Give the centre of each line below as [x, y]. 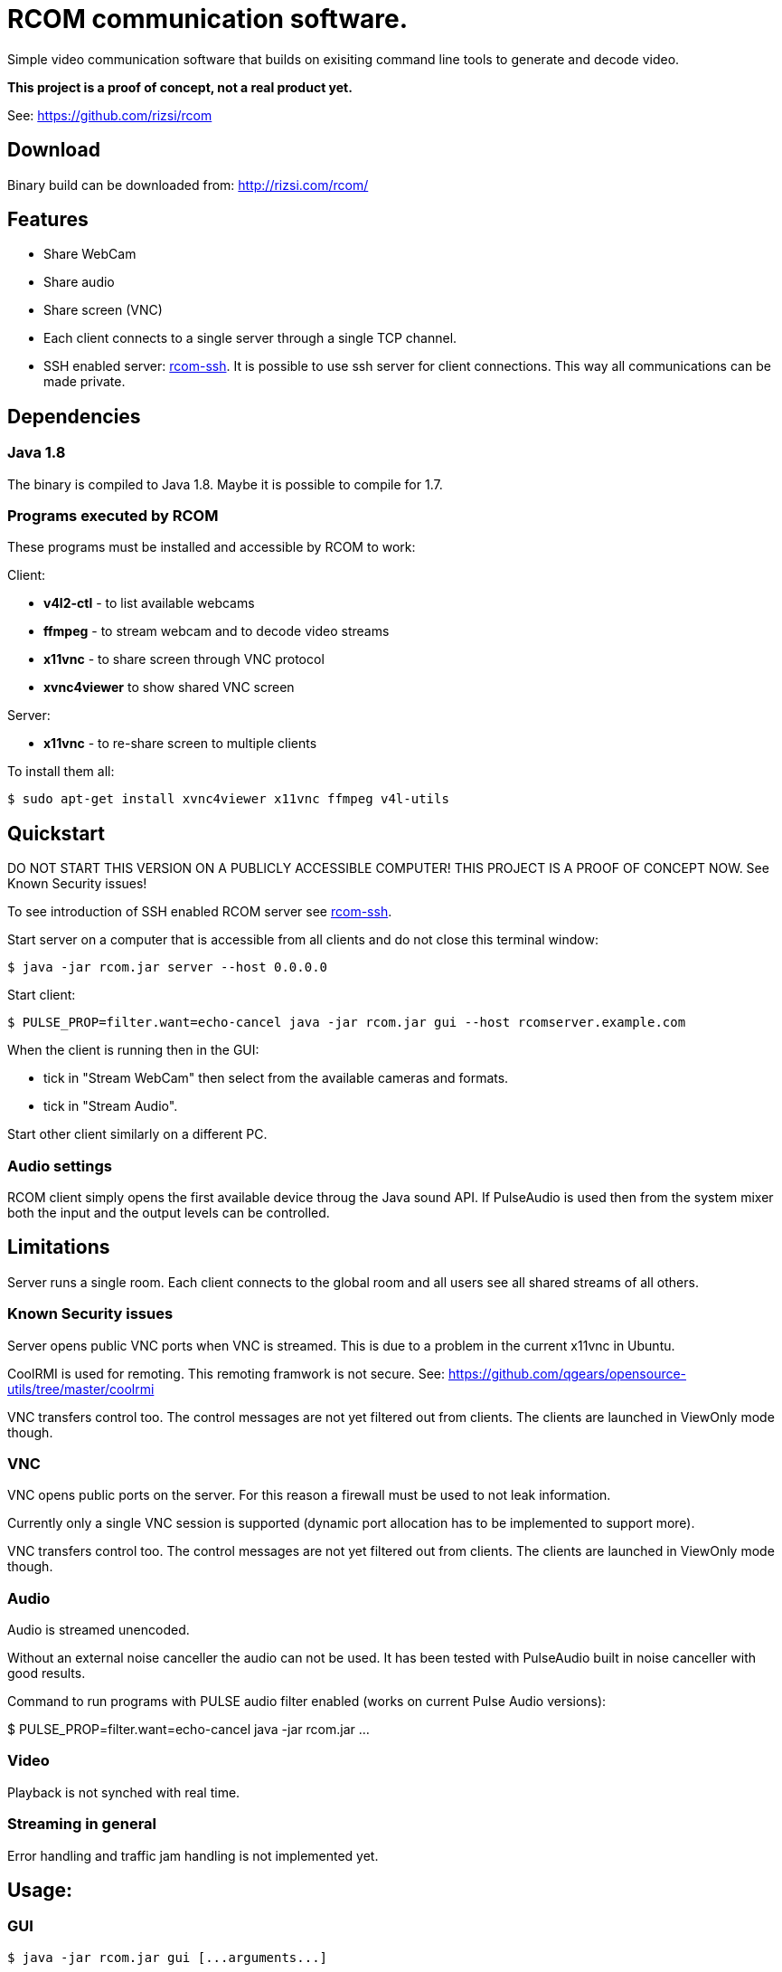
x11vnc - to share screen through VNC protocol [184, 659]
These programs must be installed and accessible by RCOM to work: [212, 547]
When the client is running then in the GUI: [133, 1050]
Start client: [42, 995]
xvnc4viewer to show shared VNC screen [169, 687]
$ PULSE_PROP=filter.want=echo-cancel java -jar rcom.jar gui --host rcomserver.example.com [347, 1023]
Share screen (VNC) [103, 310]
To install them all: [61, 772]
